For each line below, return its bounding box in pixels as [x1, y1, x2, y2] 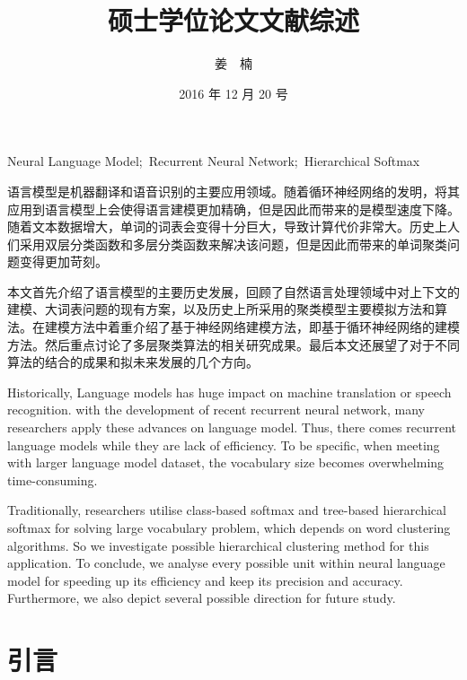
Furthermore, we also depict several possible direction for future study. [7, 588, 396, 607]
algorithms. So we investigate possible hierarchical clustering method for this [7, 536, 429, 554]
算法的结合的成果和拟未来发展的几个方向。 [7, 353, 259, 371]
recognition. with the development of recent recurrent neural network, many [7, 400, 425, 419]
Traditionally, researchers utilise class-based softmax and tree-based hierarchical [7, 501, 446, 519]
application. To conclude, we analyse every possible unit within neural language [7, 554, 445, 572]
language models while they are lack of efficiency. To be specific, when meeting [7, 435, 440, 454]
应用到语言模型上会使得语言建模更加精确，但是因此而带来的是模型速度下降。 [7, 199, 460, 218]
